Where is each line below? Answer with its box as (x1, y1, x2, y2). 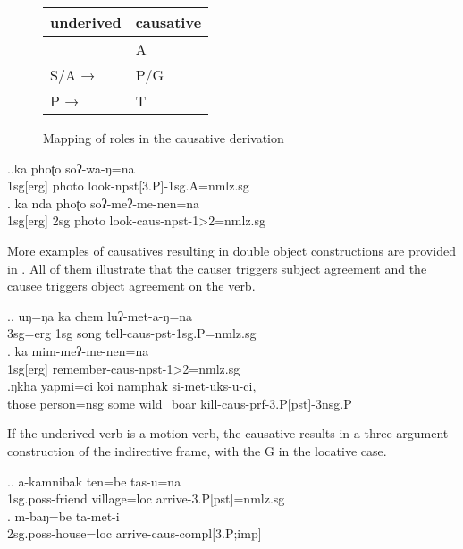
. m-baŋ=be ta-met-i (7, 506, 120, 525)
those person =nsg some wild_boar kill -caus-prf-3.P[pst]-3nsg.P (7, 393, 352, 412)
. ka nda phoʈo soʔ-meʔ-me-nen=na (7, 193, 200, 212)
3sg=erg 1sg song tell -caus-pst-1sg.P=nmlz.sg (7, 324, 257, 342)
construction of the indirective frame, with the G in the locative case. (7, 441, 387, 460)
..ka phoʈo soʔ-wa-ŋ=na (7, 158, 135, 177)
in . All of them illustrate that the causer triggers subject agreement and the (7, 258, 427, 277)
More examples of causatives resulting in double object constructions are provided (7, 241, 456, 259)
